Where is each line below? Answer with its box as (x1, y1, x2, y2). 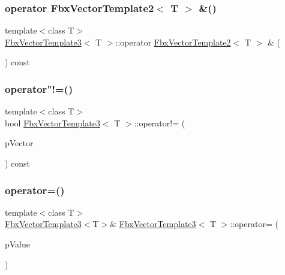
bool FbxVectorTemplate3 (5, 116, 100, 129)
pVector (5, 137, 34, 149)
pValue (5, 238, 31, 250)
